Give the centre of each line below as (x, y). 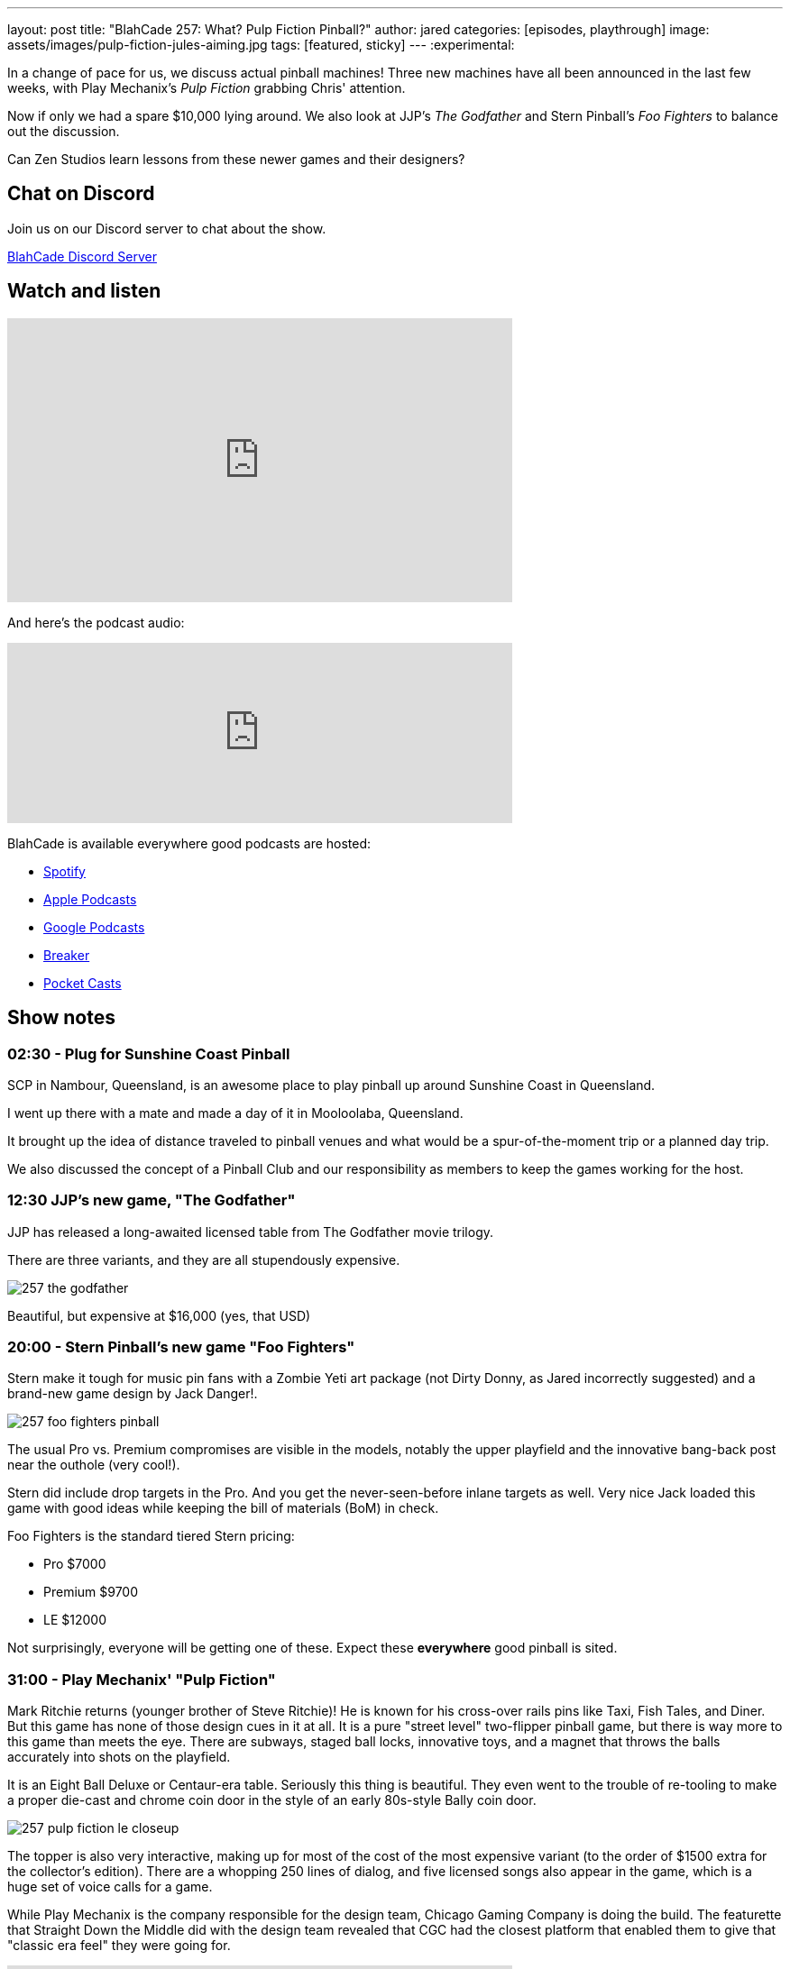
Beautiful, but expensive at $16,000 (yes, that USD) (159, 1315)
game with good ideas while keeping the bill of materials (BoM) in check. (223, 1508)
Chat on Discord (81, 194)
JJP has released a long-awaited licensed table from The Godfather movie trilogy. (251, 1232)
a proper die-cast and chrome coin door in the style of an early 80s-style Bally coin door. (272, 1800)
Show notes (61, 1018)
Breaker (67, 955)
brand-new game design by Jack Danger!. (133, 1394)
